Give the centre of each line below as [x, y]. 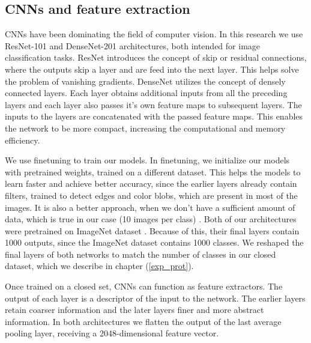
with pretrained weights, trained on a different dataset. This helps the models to [153, 171]
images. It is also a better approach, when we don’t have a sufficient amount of [150, 207]
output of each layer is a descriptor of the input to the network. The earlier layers [155, 298]
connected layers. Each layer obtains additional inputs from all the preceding [146, 93]
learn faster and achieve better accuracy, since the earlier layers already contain [151, 184]
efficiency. [23, 140]
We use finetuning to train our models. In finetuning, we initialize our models [147, 160]
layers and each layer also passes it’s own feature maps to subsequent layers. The [153, 104]
